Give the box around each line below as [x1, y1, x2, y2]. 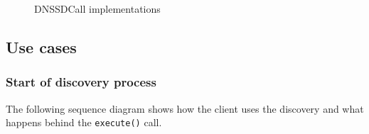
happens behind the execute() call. [6, 115, 162, 130]
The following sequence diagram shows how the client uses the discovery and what [6, 101, 364, 116]
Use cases [6, 35, 77, 57]
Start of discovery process [6, 73, 156, 91]
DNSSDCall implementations [34, 1, 161, 16]
